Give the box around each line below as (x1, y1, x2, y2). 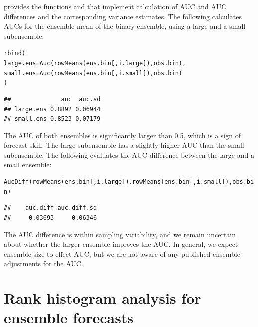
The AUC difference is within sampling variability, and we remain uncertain (4, 229, 236, 239)
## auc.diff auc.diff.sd (4, 204, 97, 212)
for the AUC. (43, 258, 83, 269)
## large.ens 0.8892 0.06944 (4, 105, 101, 113)
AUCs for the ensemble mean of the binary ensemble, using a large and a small (4, 21, 246, 31)
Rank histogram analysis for (4, 288, 201, 308)
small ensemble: (4, 159, 52, 169)
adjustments (4, 258, 41, 269)
